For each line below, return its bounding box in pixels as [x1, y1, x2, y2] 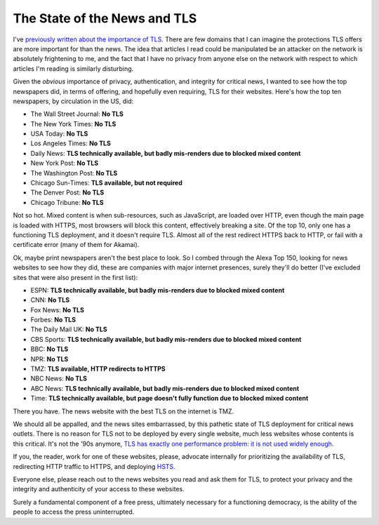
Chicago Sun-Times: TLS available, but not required [30, 179, 182, 187]
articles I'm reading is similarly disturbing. [13, 64, 134, 73]
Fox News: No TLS [30, 305, 84, 314]
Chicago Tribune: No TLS [30, 198, 105, 206]
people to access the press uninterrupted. [13, 507, 135, 516]
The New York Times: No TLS [30, 119, 117, 128]
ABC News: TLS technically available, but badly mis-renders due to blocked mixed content [30, 384, 300, 392]
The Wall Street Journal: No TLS [30, 109, 124, 119]
